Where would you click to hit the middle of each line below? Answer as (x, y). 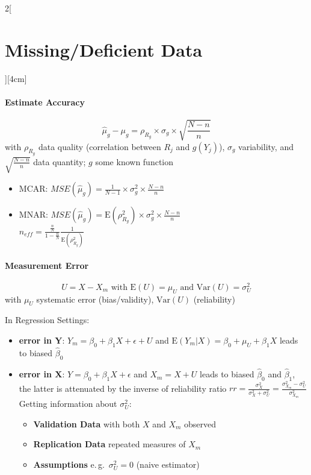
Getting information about (68, 404)
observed (200, 423)
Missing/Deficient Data (104, 49)
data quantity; (60, 161)
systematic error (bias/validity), (95, 299)
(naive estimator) (168, 464)
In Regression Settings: (47, 320)
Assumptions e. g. (69, 464)
